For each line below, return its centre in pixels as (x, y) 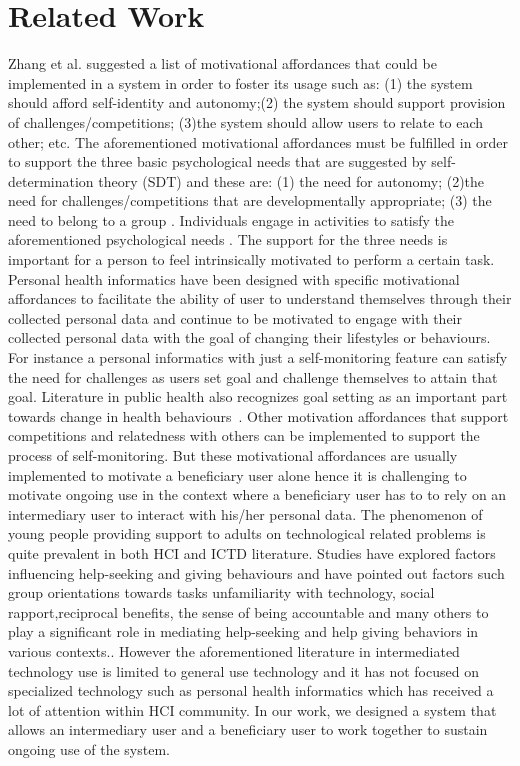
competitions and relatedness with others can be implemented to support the (244, 435)
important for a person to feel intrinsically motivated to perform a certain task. (251, 259)
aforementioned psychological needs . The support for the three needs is (228, 239)
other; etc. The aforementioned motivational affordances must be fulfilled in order (258, 141)
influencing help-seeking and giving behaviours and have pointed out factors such (256, 572)
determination (51, 180)
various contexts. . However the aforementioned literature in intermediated (234, 650)
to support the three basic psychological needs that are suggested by (217, 161)
